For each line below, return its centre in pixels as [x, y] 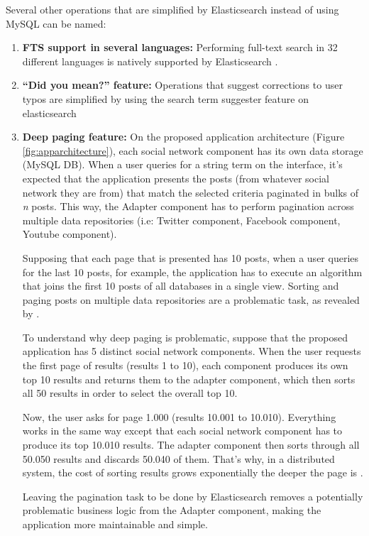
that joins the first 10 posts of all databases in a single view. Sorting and [181, 286]
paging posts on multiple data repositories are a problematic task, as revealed [191, 299]
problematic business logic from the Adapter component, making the [172, 510]
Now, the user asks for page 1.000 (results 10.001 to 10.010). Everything [179, 416]
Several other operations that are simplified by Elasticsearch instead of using [172, 9]
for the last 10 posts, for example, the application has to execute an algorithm [192, 272]
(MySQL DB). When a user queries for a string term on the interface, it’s [182, 164]
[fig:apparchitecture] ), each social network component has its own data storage [193, 150]
